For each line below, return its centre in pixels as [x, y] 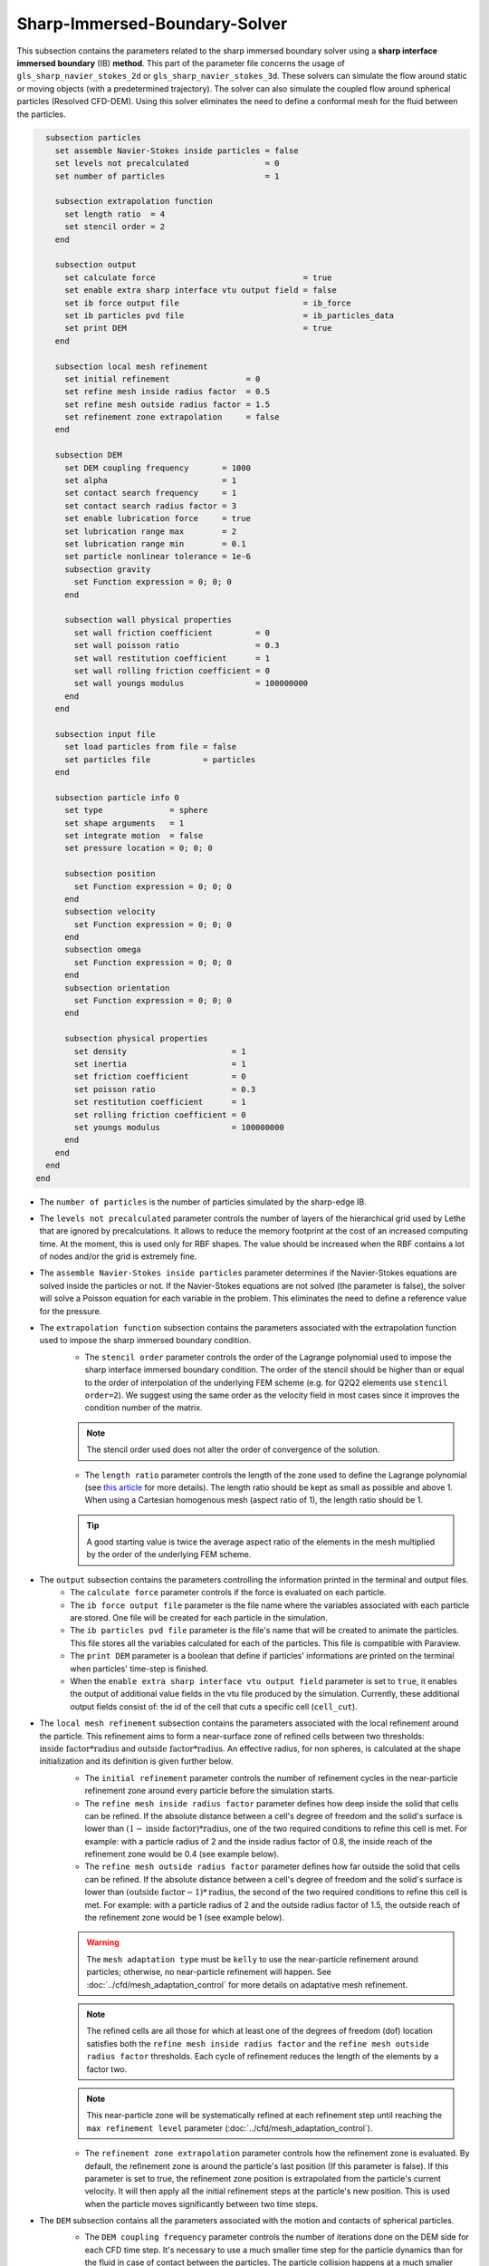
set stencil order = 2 [115, 227]
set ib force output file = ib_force [208, 303]
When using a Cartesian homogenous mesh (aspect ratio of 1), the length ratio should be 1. [254, 1500]
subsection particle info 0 [117, 797]
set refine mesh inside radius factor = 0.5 [168, 392]
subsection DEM [88, 455]
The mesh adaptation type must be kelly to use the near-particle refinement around [252, 1959]
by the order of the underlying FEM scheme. [169, 1554]
